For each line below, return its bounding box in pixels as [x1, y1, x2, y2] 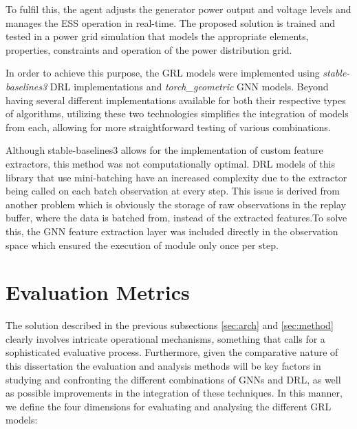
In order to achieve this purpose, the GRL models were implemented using [6, 66, 320, 80]
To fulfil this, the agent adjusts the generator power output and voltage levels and [6, 2, 351, 16]
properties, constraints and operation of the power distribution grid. [6, 42, 292, 57]
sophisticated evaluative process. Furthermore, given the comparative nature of [6, 345, 338, 359]
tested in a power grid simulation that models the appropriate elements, [6, 29, 309, 43]
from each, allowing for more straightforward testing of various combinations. [6, 119, 331, 134]
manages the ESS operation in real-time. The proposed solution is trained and [6, 15, 336, 30]
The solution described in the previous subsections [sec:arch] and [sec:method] [6, 318, 334, 332]
